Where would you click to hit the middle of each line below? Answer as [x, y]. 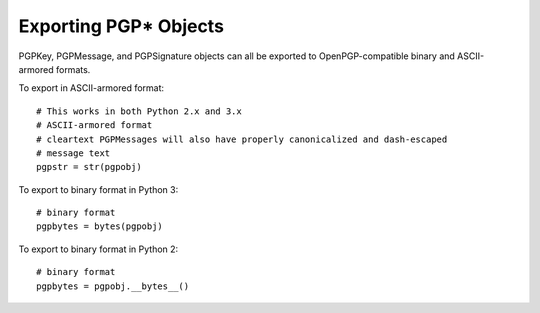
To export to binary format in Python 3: [98, 189]
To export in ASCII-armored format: [91, 88]
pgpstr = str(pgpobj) [89, 167]
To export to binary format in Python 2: [98, 249]
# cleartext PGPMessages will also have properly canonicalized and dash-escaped [242, 139]
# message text [73, 153]
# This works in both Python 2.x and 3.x [139, 111]
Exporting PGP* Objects [121, 26]
